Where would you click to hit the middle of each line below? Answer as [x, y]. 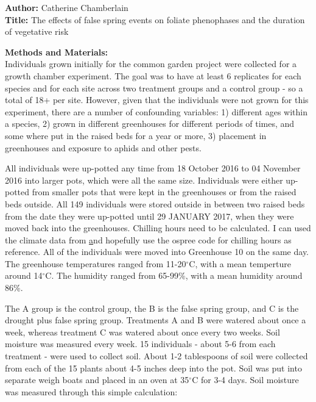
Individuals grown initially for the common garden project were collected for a [151, 64]
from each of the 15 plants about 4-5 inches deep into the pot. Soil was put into [153, 368]
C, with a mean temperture [240, 263]
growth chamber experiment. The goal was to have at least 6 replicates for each [153, 75]
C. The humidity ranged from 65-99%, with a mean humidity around [174, 275]
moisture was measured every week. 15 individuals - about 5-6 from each [140, 344]
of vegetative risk [37, 31]
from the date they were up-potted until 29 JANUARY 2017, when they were [149, 216]
